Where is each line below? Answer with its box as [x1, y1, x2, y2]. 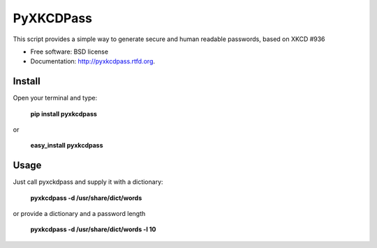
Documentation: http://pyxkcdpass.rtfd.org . [30, 57, 156, 65]
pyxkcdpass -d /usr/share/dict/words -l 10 [30, 225, 156, 233]
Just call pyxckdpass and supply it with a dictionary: [13, 178, 163, 186]
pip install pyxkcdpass [30, 109, 98, 118]
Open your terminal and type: [13, 94, 98, 102]
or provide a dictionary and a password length [13, 210, 146, 218]
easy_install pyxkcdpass [30, 141, 103, 150]
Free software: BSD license [30, 47, 108, 56]
